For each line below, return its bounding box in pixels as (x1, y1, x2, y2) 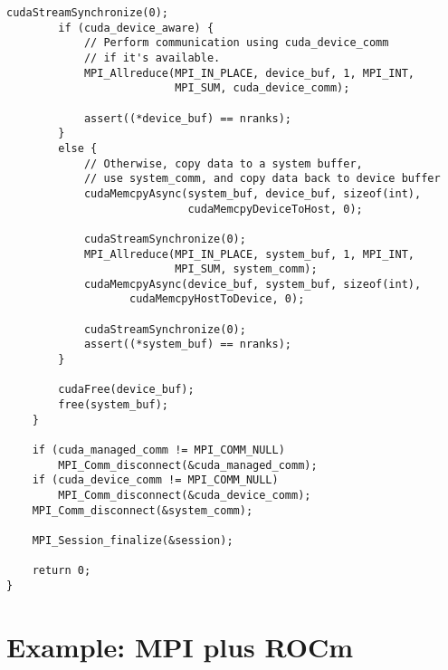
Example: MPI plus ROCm (6, 627, 354, 665)
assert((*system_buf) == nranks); (83, 338, 291, 351)
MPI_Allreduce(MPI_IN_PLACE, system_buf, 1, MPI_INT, (83, 247, 415, 261)
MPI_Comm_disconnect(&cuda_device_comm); (58, 489, 311, 502)
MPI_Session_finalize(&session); (32, 533, 234, 547)
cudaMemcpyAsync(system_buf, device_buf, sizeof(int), (83, 187, 422, 200)
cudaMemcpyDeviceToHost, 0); (187, 202, 363, 215)
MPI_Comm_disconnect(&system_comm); (32, 503, 253, 517)
